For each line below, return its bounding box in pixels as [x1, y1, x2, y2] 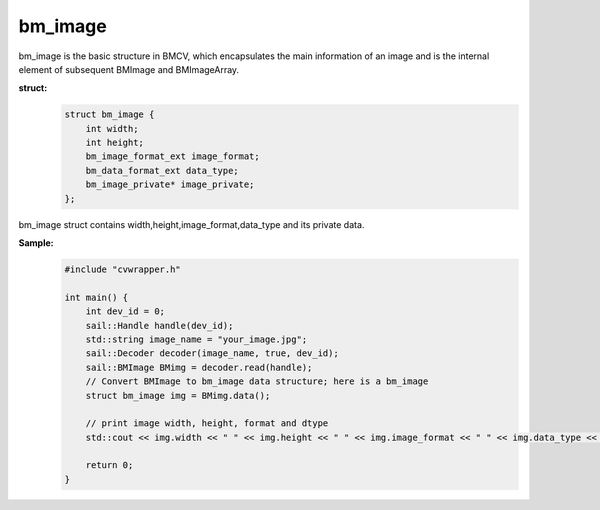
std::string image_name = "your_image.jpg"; [85, 333, 308, 345]
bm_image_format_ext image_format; [85, 151, 260, 162]
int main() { [64, 291, 129, 303]
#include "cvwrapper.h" [64, 264, 182, 275]
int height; [85, 137, 145, 149]
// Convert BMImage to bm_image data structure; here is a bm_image [85, 376, 429, 387]
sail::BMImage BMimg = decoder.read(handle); [85, 361, 313, 373]
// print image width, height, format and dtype [85, 418, 329, 429]
